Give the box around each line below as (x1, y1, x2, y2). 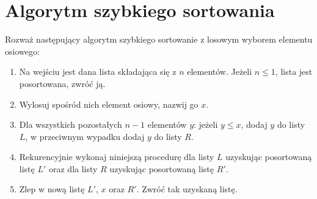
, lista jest (275, 65, 313, 78)
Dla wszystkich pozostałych (19, 118, 122, 131)
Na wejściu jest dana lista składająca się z (19, 65, 177, 78)
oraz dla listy (48, 162, 98, 175)
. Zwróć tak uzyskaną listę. (136, 183, 238, 195)
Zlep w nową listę (19, 183, 85, 195)
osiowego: (5, 44, 40, 57)
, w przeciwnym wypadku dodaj (25, 130, 145, 142)
